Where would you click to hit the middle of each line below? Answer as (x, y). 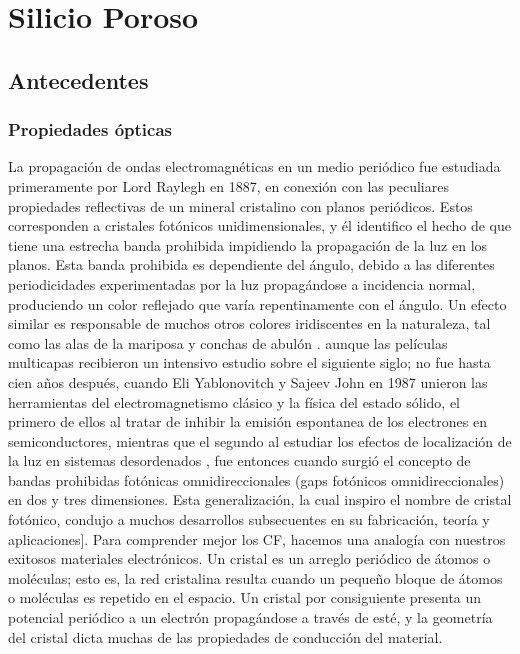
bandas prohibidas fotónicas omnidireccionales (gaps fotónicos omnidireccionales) (256, 479)
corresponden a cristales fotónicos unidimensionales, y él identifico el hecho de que (260, 225)
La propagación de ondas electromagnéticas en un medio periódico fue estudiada (254, 166)
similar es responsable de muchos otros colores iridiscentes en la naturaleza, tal (249, 323)
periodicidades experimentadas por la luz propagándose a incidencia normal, (242, 283)
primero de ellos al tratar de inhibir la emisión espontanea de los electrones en (247, 421)
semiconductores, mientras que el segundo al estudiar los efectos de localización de (260, 440)
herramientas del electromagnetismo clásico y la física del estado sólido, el (234, 401)
